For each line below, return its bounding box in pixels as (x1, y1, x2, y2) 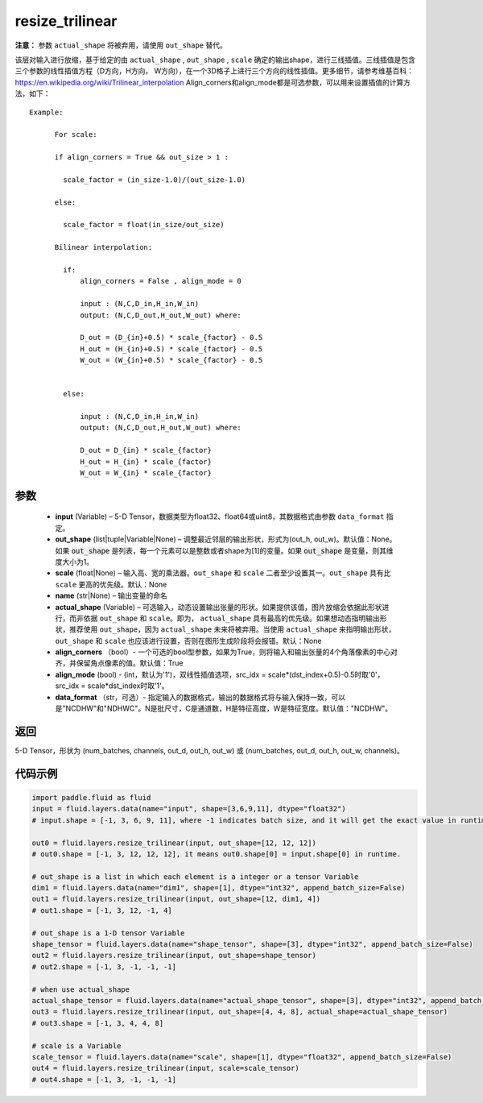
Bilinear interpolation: (54, 243, 153, 252)
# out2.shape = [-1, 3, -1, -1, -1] (31, 962, 177, 971)
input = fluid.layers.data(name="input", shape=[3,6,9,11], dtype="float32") (31, 804, 346, 814)
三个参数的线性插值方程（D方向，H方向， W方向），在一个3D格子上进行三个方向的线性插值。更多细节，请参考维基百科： (14, 66, 414, 76)
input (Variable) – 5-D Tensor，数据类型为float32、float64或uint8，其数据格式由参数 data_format (55, 512, 385, 521)
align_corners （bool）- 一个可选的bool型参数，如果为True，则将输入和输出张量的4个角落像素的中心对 (55, 647, 398, 657)
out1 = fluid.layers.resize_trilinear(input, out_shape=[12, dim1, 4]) (31, 894, 321, 904)
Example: (29, 107, 64, 117)
